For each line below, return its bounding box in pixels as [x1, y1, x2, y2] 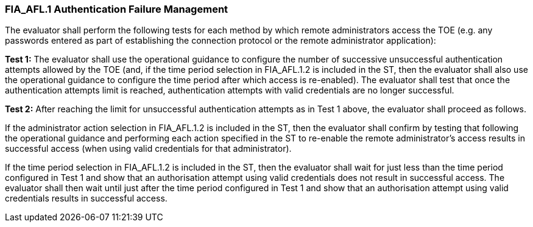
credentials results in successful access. [5, 193, 168, 204]
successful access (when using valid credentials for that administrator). [5, 143, 292, 154]
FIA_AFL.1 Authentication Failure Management [5, 3, 228, 15]
